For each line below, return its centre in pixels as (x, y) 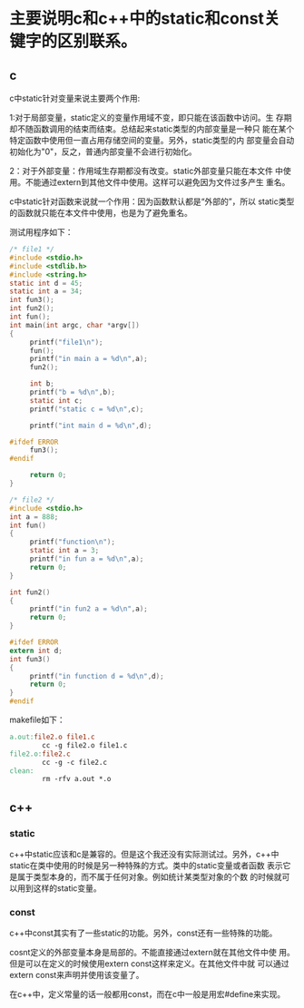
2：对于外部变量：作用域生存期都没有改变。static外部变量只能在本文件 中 (147, 171)
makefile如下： (37, 719)
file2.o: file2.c (40, 754)
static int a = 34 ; (46, 291)
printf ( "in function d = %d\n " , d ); (97, 676)
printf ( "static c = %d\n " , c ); (87, 409)
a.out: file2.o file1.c (52, 737)
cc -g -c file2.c (74, 762)
